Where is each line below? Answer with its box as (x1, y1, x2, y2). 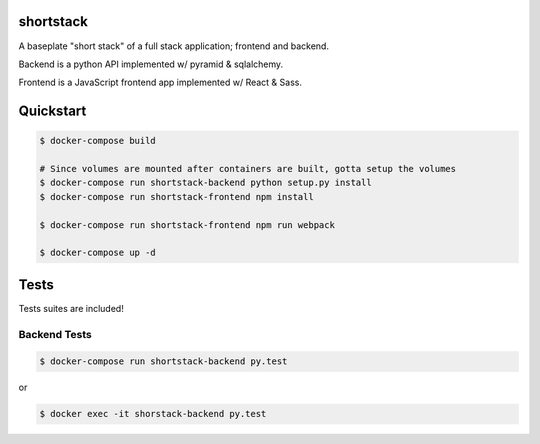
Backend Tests (18, 327, 92, 341)
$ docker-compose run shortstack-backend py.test (39, 356, 288, 367)
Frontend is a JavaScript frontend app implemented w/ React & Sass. (18, 76, 302, 89)
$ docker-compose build (39, 135, 157, 147)
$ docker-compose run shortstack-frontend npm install (39, 191, 314, 202)
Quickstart (18, 103, 87, 120)
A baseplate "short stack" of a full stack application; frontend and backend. (18, 40, 330, 52)
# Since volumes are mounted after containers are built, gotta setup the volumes (39, 163, 457, 175)
